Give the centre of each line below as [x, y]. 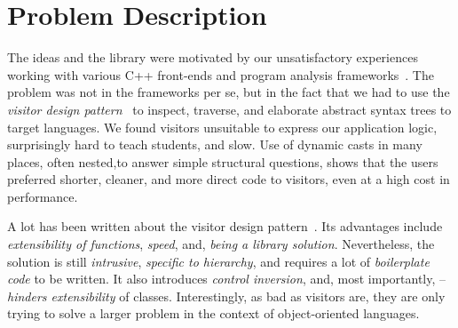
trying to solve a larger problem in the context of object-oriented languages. [213, 313]
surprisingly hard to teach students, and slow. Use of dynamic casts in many [215, 144]
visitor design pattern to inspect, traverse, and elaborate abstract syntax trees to [229, 109]
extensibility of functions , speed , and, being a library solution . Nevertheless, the [221, 244]
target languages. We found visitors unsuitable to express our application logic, [222, 127]
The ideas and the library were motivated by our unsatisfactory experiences [213, 57]
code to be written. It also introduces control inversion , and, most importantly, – [227, 279]
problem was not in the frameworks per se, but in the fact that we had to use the [229, 92]
